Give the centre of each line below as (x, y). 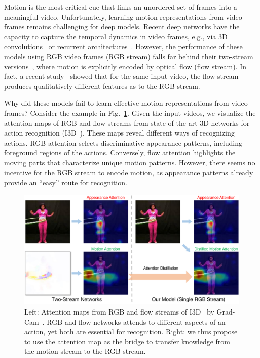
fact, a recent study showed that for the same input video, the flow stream (121, 76)
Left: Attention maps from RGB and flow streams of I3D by (119, 312)
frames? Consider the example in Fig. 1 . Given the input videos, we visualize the (130, 113)
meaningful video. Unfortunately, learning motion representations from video (123, 16)
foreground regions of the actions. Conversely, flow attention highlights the (120, 152)
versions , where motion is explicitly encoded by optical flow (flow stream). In (125, 66)
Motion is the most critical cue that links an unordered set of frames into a (121, 7)
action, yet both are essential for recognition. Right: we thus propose (131, 331)
